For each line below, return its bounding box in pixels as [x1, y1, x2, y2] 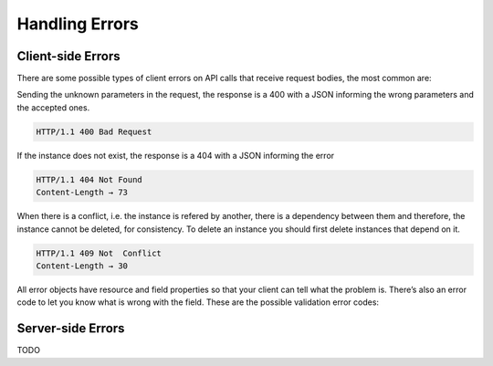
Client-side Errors [16, 48, 121, 64]
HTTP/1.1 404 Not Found [36, 174, 143, 184]
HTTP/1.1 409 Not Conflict [36, 247, 162, 258]
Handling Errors [16, 14, 139, 34]
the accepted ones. [16, 101, 90, 113]
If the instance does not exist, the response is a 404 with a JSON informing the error [16, 150, 335, 161]
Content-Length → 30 [36, 260, 128, 271]
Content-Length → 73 [36, 187, 128, 198]
